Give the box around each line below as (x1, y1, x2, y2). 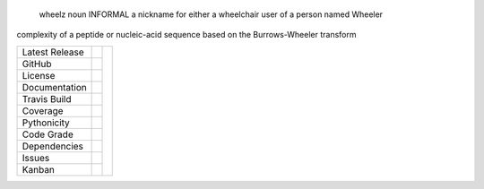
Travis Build (22, 92, 72, 105)
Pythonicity (22, 116, 71, 129)
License (22, 69, 56, 82)
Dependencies (22, 140, 84, 152)
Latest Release (22, 46, 84, 58)
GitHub (22, 57, 52, 70)
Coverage (22, 104, 64, 116)
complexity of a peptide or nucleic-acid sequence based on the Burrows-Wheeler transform (16, 30, 357, 40)
